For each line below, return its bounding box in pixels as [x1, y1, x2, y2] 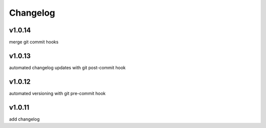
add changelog [9, 116, 40, 122]
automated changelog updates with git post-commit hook [9, 64, 126, 71]
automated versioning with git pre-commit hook [9, 90, 106, 96]
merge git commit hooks [9, 39, 59, 45]
